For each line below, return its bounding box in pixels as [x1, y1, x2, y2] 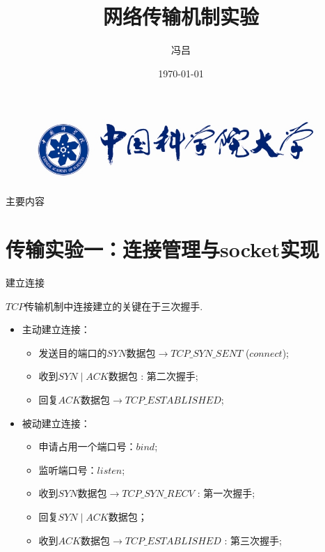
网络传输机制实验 [102, 2, 259, 31]
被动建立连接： [22, 415, 90, 430]
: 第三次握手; [224, 532, 282, 547]
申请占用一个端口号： [38, 439, 136, 454]
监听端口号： [38, 462, 97, 477]
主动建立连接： [22, 322, 90, 337]
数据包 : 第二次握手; [108, 369, 198, 383]
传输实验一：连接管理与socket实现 [6, 235, 319, 263]
